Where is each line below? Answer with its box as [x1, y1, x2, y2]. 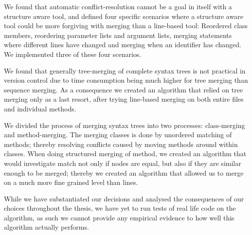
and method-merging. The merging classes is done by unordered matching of [4, 129, 232, 140]
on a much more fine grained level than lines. [4, 177, 138, 187]
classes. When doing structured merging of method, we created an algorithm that [4, 148, 247, 159]
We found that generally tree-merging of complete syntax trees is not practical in [4, 65, 246, 75]
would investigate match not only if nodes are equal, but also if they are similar [4, 158, 241, 168]
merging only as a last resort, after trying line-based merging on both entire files [4, 94, 244, 104]
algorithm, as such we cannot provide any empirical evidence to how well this [4, 212, 234, 222]
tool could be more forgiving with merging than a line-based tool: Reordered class [4, 20, 248, 31]
